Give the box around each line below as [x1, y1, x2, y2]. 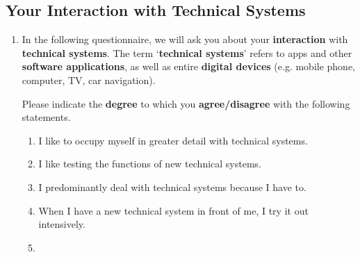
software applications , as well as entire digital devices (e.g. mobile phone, [22, 59, 356, 74]
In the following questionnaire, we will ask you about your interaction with [22, 32, 348, 47]
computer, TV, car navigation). [22, 72, 156, 87]
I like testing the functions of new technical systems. [38, 156, 261, 171]
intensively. [38, 217, 85, 231]
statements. [22, 110, 71, 124]
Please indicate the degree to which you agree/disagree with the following [22, 96, 350, 110]
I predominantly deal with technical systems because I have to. [38, 179, 306, 194]
